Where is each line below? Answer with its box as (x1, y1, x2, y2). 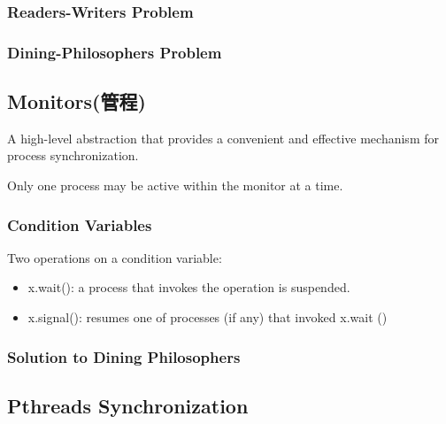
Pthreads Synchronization (7, 391, 249, 419)
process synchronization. (7, 146, 139, 165)
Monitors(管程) (7, 88, 146, 115)
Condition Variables (7, 213, 152, 235)
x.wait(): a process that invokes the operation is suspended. (27, 278, 350, 297)
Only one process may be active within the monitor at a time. (7, 176, 343, 195)
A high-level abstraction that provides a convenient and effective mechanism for (7, 128, 439, 147)
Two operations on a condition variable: (7, 248, 222, 266)
